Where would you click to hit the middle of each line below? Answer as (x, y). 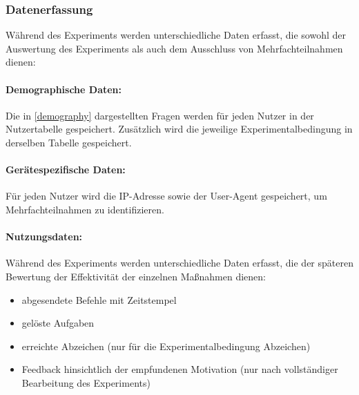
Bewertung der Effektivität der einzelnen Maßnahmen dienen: (136, 276)
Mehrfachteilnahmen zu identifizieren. (85, 209)
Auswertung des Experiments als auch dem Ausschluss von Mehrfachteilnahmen (174, 48)
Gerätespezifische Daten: (66, 170)
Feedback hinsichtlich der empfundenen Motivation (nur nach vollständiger (180, 369)
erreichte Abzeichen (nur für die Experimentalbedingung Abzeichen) (166, 346)
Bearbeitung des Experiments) (86, 382)
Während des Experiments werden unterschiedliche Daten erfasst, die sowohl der (176, 35)
